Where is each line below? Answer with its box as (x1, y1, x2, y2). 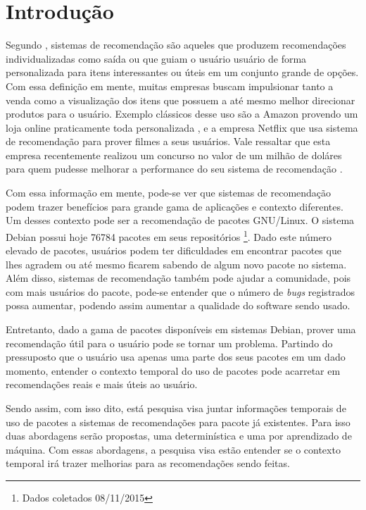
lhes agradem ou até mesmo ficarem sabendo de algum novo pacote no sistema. (6, 256, 347, 271)
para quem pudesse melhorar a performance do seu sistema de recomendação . (6, 161, 343, 176)
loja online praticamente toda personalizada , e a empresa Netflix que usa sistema (6, 120, 358, 135)
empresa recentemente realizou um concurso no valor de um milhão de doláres (6, 147, 342, 162)
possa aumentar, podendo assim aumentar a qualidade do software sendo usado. (6, 298, 351, 313)
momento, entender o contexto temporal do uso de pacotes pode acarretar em (6, 363, 341, 378)
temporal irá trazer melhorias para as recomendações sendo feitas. (6, 456, 290, 471)
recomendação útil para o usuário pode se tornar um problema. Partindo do (6, 335, 333, 350)
